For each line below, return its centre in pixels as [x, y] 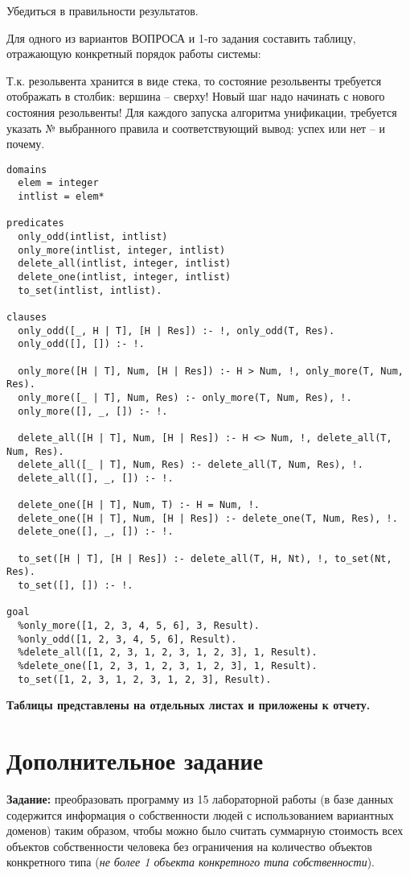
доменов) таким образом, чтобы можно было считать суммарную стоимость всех [205, 831]
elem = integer [58, 183]
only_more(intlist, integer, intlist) [122, 250]
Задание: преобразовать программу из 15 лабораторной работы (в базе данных [200, 799]
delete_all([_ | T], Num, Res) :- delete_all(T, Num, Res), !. [191, 465]
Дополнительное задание [135, 760]
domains [27, 169]
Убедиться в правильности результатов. [102, 10]
